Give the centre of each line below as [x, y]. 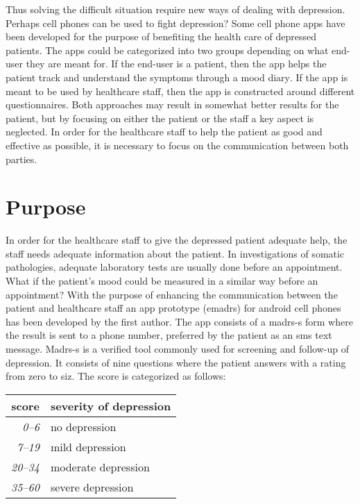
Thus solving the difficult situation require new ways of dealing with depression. [175, 9]
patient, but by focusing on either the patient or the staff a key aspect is [160, 118]
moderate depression [100, 467]
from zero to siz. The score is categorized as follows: [116, 376]
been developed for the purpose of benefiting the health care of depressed [161, 36]
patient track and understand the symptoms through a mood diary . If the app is [177, 77]
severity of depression [111, 405]
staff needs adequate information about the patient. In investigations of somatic [175, 253]
